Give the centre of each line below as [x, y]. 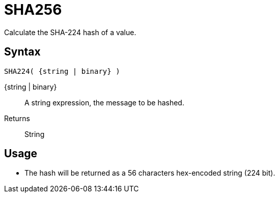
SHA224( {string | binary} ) [62, 71]
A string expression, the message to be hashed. [104, 102]
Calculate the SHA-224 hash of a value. [70, 32]
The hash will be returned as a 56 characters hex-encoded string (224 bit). [150, 173]
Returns [17, 118]
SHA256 [33, 10]
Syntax [22, 52]
